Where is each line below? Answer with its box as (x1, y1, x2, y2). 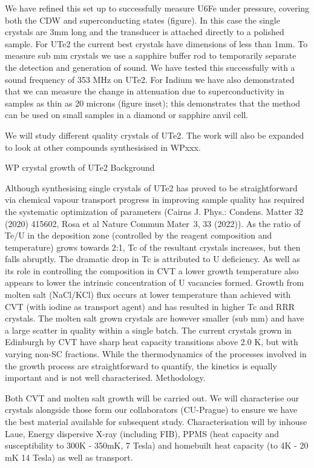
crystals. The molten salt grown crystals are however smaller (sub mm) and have (5, 312, 304, 325)
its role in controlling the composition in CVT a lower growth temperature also (5, 264, 299, 277)
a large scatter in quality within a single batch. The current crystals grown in (5, 323, 292, 336)
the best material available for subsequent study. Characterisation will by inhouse (5, 415, 307, 427)
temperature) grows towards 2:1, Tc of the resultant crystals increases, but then (5, 240, 301, 253)
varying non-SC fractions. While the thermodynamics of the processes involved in (5, 348, 307, 360)
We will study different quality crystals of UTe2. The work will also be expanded (5, 128, 304, 141)
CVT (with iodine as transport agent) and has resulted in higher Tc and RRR (5, 300, 295, 312)
